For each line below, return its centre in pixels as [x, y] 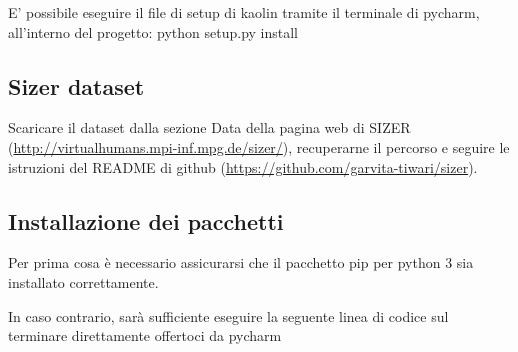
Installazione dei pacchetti [146, 220]
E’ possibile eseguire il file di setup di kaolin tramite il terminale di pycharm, [244, 12]
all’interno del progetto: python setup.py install [153, 31]
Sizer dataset [76, 85]
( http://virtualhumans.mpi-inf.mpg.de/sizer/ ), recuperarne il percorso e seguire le [259, 146]
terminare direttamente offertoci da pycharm [145, 335]
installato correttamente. [83, 281]
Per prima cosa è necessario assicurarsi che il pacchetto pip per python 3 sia [241, 262]
